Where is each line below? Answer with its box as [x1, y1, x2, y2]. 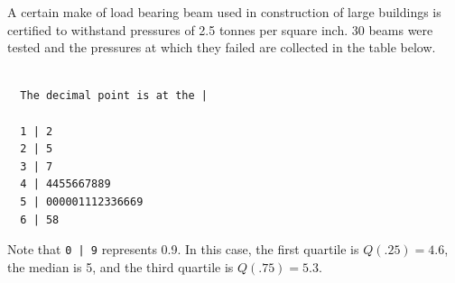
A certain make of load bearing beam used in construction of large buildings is [7, 3, 441, 21]
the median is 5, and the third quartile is [7, 257, 234, 276]
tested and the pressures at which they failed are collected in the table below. [7, 38, 436, 57]
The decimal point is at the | [20, 89, 208, 103]
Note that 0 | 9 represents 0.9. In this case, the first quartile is [7, 240, 359, 259]
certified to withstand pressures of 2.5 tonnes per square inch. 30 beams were [7, 20, 433, 39]
